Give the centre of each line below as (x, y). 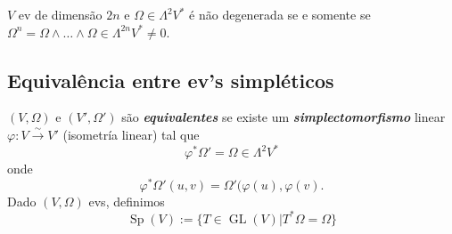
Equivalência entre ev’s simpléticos (171, 80)
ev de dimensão (60, 14)
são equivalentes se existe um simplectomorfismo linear (284, 117)
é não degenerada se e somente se (280, 14)
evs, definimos (127, 201)
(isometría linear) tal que (131, 134)
